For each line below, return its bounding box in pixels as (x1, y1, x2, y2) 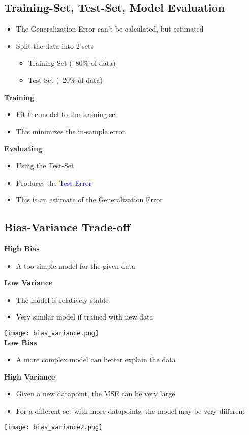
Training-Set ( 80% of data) (28, 57, 116, 68)
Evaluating (4, 143, 42, 154)
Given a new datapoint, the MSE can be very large (16, 388, 175, 399)
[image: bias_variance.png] (4, 329, 99, 337)
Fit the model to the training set (16, 109, 118, 120)
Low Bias (4, 337, 37, 347)
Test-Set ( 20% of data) (28, 74, 103, 85)
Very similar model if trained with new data (16, 311, 153, 322)
